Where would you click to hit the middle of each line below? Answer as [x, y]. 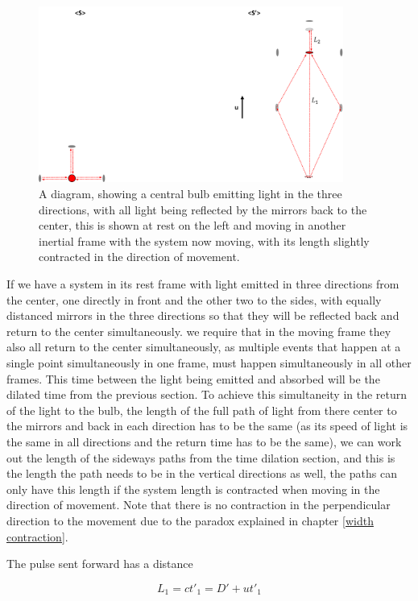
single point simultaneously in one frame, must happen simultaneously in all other [209, 363]
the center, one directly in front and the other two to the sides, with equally [194, 299]
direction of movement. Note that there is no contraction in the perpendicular [199, 505]
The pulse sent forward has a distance [100, 564]
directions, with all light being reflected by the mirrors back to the [203, 209]
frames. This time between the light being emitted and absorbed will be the [193, 378]
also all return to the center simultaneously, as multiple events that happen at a [204, 347]
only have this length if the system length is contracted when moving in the [193, 489]
